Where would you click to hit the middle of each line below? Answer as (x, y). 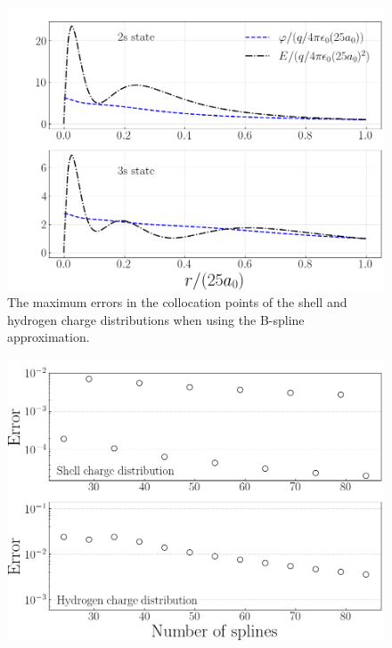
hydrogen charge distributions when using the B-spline (156, 319)
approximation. (49, 337)
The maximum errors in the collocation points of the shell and (177, 302)
